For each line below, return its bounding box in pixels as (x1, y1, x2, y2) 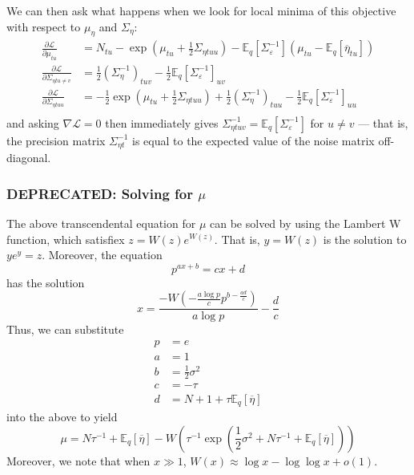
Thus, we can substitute (6, 321, 124, 338)
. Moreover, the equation (42, 246, 163, 263)
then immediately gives (105, 114, 219, 131)
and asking (6, 114, 59, 131)
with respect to (6, 18, 81, 35)
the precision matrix (6, 132, 106, 148)
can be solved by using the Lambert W (210, 214, 401, 231)
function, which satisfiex (6, 230, 125, 247)
